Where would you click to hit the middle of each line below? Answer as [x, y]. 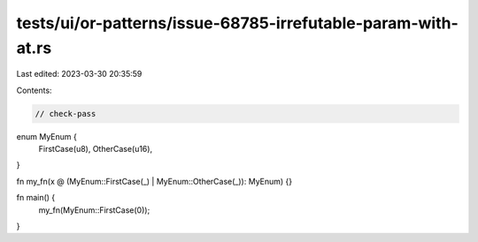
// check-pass [66, 113]
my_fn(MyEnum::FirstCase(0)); [94, 210]
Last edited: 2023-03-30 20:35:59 [79, 74]
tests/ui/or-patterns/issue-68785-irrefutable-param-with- [238, 23]
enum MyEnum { [46, 136]
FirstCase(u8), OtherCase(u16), [96, 149]
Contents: [34, 90]
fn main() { [36, 198]
